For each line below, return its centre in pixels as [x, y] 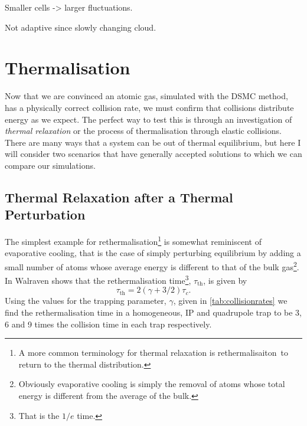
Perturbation [45, 214]
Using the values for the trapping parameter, [86, 301]
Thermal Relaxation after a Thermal [119, 197]
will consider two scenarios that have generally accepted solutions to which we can [153, 154]
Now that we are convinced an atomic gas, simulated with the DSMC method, [146, 96]
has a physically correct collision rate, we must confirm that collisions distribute [149, 107]
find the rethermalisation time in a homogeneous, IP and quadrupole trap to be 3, [153, 312]
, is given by [225, 280]
